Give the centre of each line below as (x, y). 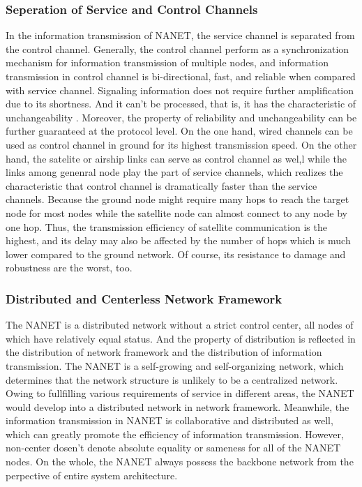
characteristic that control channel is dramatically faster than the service (161, 185)
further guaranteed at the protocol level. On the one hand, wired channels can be (179, 131)
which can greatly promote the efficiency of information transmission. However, (175, 434)
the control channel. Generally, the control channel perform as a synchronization (178, 48)
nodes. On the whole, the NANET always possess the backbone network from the (180, 462)
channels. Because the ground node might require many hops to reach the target (178, 199)
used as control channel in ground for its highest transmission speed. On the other (181, 144)
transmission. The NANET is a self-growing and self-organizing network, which (175, 365)
